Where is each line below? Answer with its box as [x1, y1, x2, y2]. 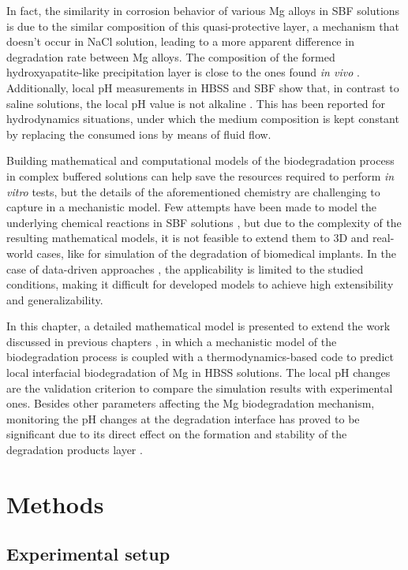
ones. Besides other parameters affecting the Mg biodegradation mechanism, [6, 395, 375, 412]
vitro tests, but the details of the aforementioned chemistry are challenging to [6, 183, 380, 199]
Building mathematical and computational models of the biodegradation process [6, 152, 395, 169]
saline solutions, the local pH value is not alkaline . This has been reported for [6, 95, 386, 111]
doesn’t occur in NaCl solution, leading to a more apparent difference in [6, 33, 354, 50]
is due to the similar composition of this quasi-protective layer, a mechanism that [6, 17, 399, 34]
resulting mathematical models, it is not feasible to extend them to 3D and [6, 229, 369, 246]
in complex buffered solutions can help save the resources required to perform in [6, 167, 395, 184]
